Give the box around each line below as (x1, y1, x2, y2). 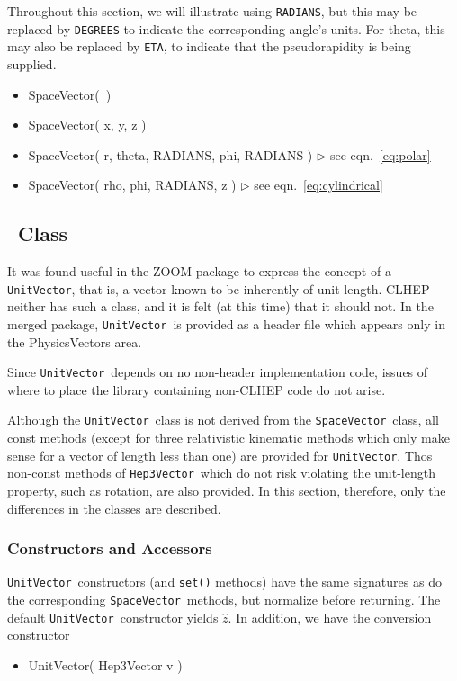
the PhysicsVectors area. (7, 332, 142, 351)
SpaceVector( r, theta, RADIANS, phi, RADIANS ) (28, 145, 313, 164)
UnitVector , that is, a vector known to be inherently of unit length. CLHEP (7, 279, 430, 298)
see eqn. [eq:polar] (329, 145, 431, 164)
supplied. (7, 54, 57, 73)
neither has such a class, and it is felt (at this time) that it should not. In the (7, 297, 434, 316)
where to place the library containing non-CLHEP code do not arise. (7, 380, 386, 399)
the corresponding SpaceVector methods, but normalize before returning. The (7, 590, 441, 609)
